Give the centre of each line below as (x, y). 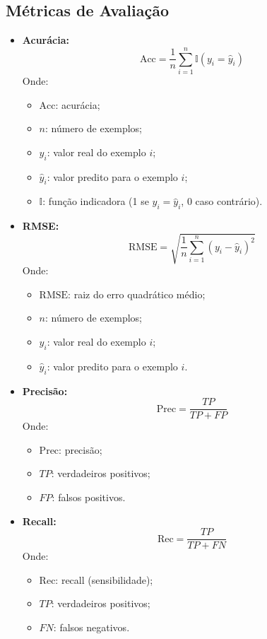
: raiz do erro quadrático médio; (137, 294)
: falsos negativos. (91, 627)
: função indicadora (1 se (96, 201)
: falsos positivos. (89, 497)
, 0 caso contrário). (222, 201)
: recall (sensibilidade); (104, 579)
